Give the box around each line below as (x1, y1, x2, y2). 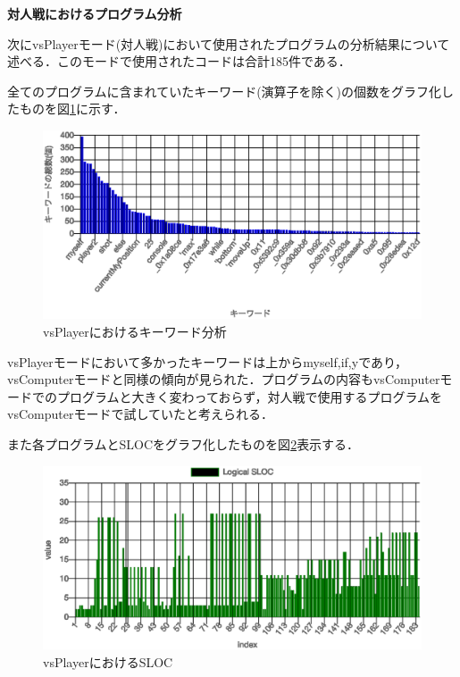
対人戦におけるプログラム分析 (7, 4, 182, 22)
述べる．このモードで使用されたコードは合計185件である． (7, 52, 351, 71)
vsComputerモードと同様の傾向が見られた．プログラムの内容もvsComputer (7, 370, 440, 389)
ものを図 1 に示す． (19, 99, 126, 118)
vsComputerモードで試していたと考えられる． (7, 405, 273, 423)
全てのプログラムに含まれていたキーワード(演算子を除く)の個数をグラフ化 (7, 81, 442, 100)
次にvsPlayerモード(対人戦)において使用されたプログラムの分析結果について (7, 34, 450, 53)
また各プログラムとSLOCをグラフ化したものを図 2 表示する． (7, 434, 360, 453)
